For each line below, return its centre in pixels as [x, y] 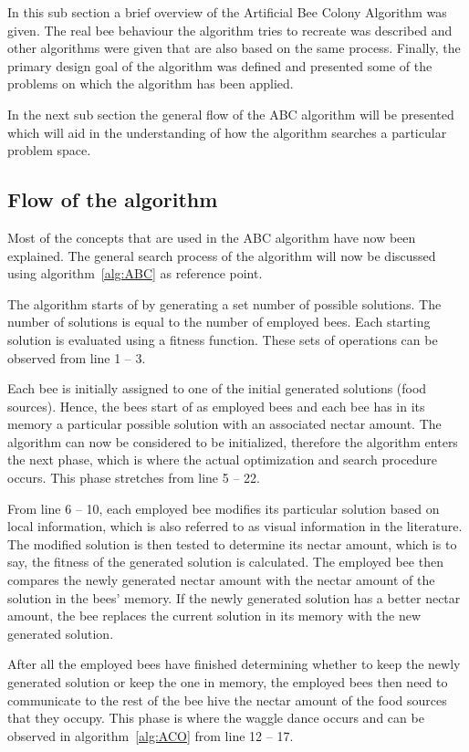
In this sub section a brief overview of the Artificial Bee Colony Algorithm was [227, 12]
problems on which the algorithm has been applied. [151, 84]
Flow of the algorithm [113, 199]
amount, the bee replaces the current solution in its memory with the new [214, 616]
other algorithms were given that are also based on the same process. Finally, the [234, 48]
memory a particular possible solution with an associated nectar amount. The [224, 424]
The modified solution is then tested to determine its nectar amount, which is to [232, 543]
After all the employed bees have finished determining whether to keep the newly [234, 664]
